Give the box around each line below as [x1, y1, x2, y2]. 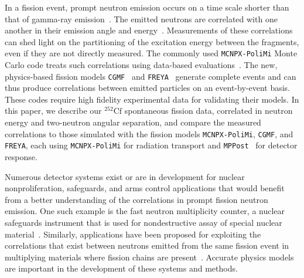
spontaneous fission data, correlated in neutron [124, 104, 293, 117]
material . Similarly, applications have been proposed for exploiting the [5, 228, 261, 240]
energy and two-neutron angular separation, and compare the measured [5, 116, 261, 128]
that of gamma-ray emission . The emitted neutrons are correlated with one [5, 12, 278, 25]
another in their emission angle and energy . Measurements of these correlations [5, 24, 293, 36]
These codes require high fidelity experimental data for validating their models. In [5, 93, 299, 105]
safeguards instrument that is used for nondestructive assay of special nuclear [5, 216, 282, 228]
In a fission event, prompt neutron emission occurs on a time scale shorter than [5, 1, 289, 13]
